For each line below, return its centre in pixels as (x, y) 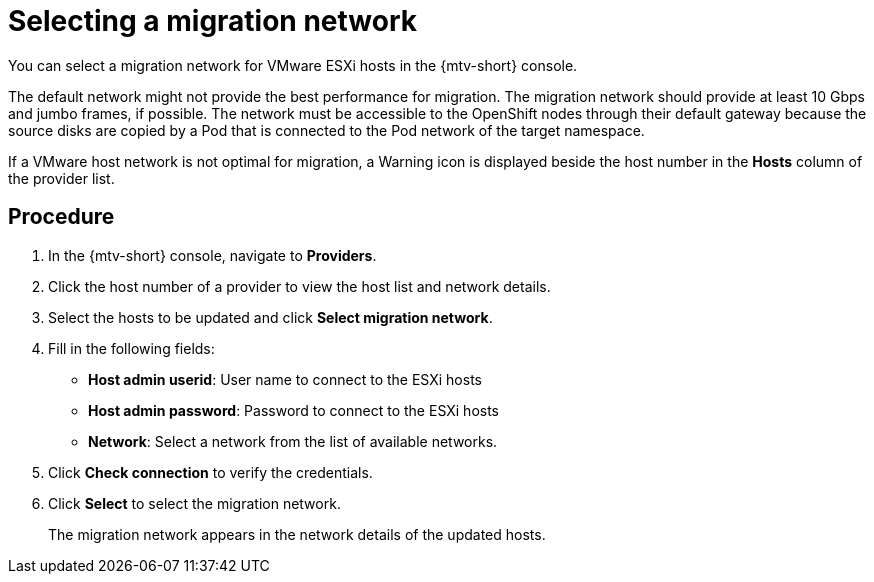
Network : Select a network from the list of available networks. (293, 441)
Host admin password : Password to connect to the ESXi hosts (293, 410)
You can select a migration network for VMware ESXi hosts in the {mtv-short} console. (293, 65)
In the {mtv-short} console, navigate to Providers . (212, 255)
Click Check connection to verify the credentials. (210, 472)
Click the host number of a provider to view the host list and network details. (299, 286)
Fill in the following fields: (131, 348)
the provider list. (61, 178)
